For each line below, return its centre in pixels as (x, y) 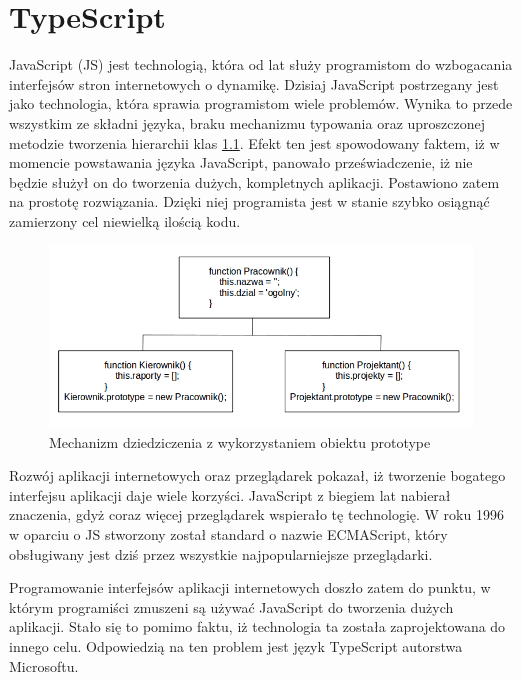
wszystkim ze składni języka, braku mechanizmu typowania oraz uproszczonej (247, 122)
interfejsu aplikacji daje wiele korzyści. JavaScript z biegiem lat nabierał (230, 494)
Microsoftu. (44, 665)
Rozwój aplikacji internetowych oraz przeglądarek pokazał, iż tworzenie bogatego (257, 475)
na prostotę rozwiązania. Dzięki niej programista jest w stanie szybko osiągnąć (249, 201)
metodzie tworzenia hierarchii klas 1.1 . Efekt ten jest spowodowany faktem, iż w (254, 142)
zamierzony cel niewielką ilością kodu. (125, 220)
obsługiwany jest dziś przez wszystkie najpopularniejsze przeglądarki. (221, 553)
